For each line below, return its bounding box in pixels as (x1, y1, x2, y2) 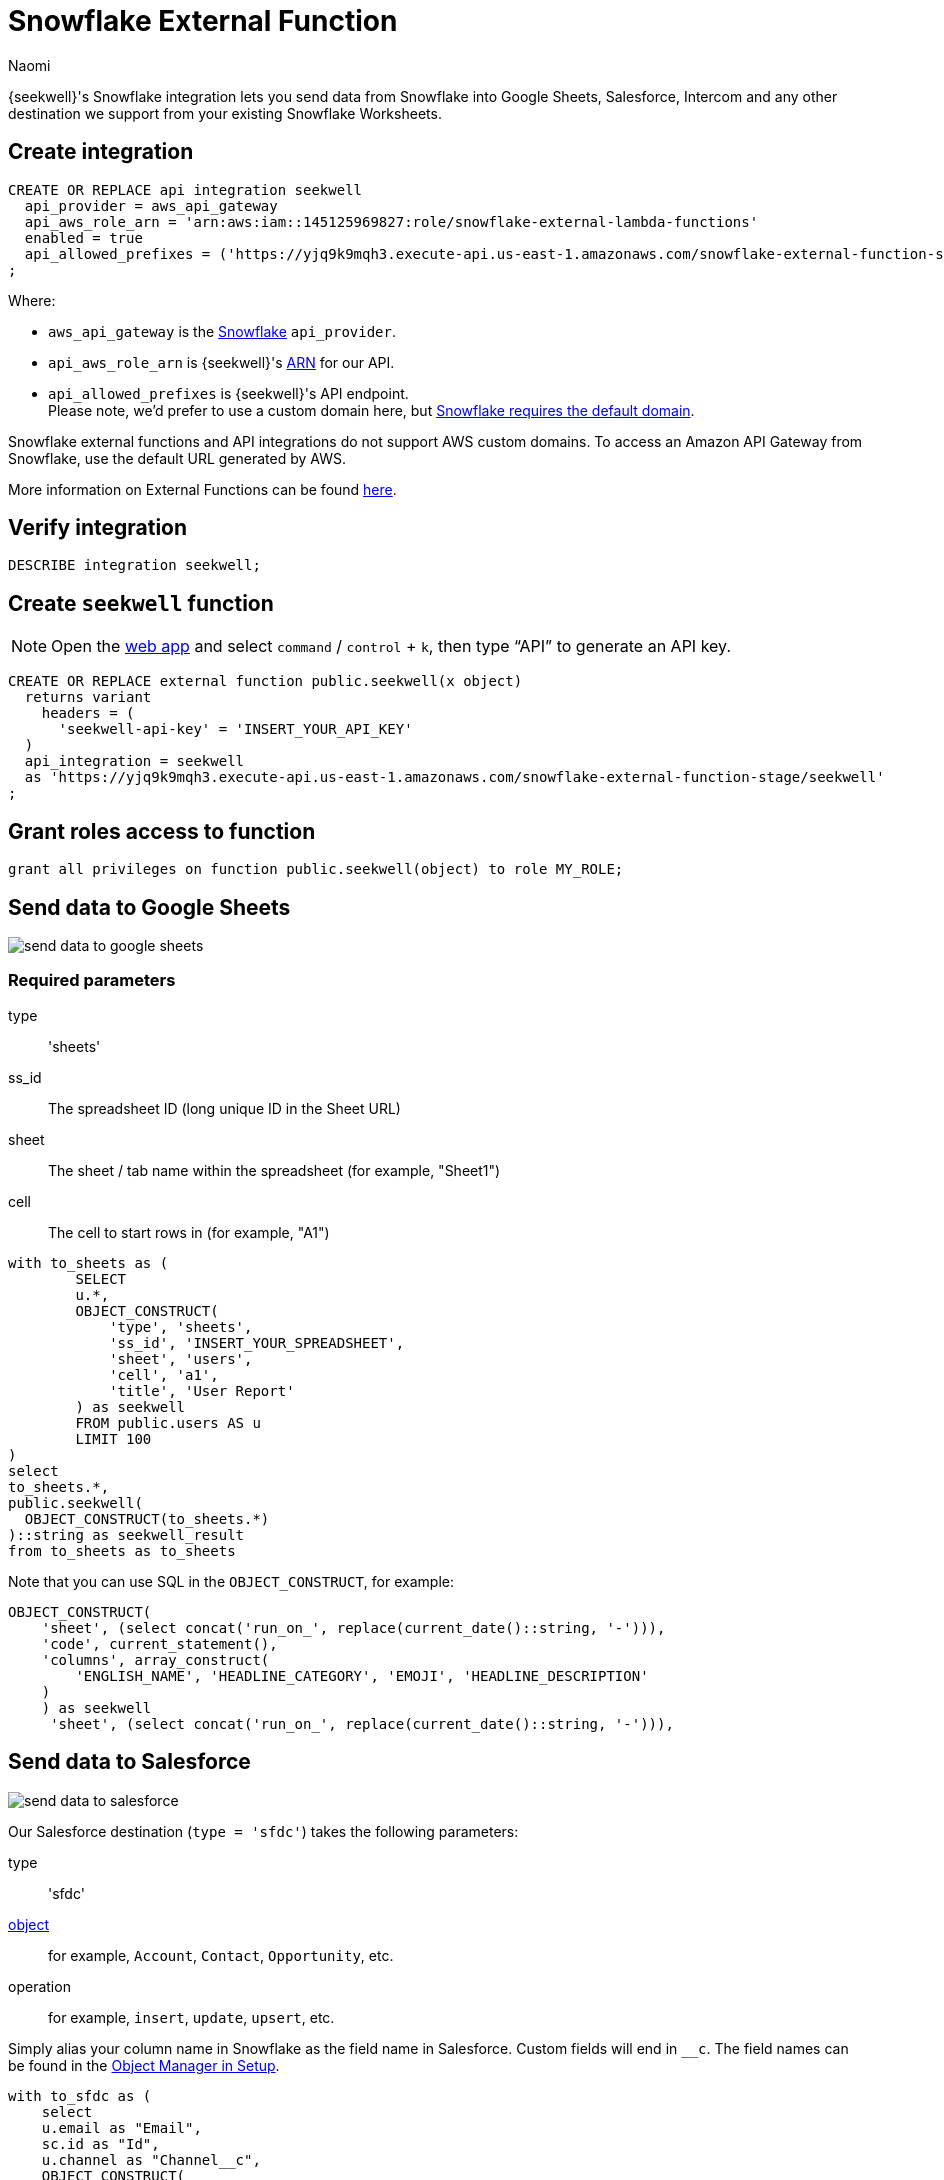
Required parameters (8, 970, 176, 991)
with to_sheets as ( (8, 1254, 169, 1271)
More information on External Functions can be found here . (8, 480, 397, 498)
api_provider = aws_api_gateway (24, 197, 278, 214)
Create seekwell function (8, 590, 274, 616)
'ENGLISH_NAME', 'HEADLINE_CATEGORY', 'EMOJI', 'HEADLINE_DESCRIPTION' (75, 1667, 649, 1684)
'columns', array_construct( (41, 1651, 270, 1668)
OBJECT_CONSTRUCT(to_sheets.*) (24, 1510, 270, 1527)
